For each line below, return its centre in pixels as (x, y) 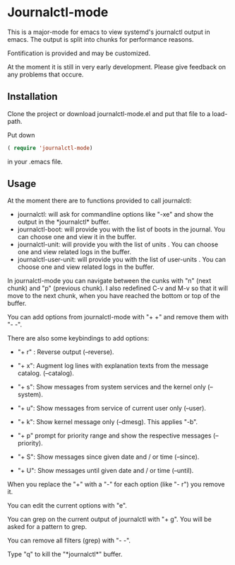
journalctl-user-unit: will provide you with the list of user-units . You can (121, 260)
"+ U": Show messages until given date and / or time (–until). (106, 471)
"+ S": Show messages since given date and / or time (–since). (108, 457)
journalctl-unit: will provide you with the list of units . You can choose (118, 244)
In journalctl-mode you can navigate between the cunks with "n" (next (109, 281)
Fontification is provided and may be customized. (79, 53)
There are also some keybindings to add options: (78, 338)
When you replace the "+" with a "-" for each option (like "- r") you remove (116, 484)
